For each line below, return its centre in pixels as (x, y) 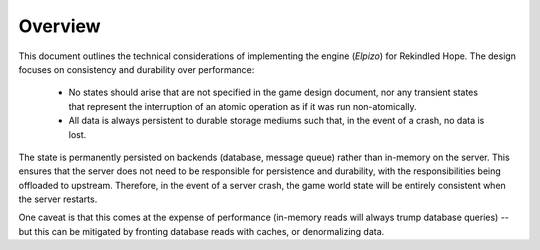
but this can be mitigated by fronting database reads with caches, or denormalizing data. (201, 231)
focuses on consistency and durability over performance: (136, 69)
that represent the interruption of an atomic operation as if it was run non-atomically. (242, 106)
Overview (59, 26)
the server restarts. (58, 199)
